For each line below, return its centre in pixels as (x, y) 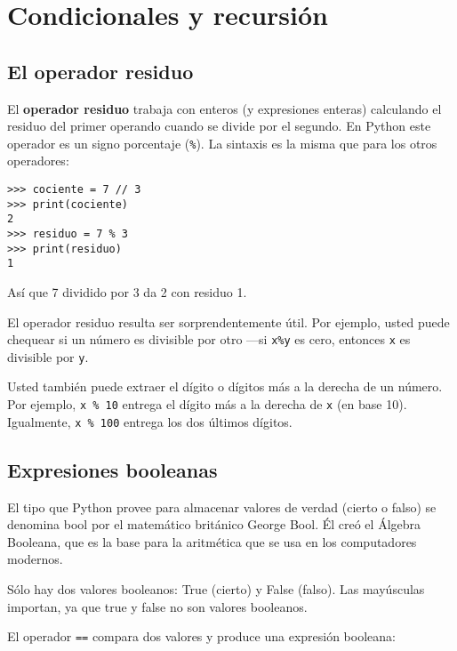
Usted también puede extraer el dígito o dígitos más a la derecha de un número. (225, 386)
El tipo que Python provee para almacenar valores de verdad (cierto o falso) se (222, 506)
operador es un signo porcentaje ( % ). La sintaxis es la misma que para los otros (222, 143)
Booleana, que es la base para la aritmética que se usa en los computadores (212, 541)
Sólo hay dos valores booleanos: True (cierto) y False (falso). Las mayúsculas (216, 588)
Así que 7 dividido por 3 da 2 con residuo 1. (127, 291)
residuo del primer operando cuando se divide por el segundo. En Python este (219, 126)
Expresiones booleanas (112, 469)
